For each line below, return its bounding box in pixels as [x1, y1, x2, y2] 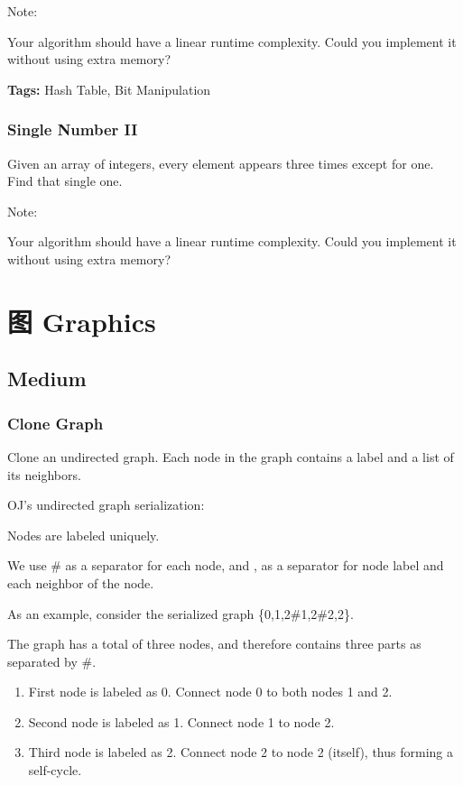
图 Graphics [7, 302, 156, 339]
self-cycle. [28, 761, 82, 780]
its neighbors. [7, 465, 81, 484]
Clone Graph [7, 411, 104, 434]
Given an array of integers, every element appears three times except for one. [7, 153, 434, 172]
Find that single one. [7, 171, 123, 190]
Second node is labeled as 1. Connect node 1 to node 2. [28, 712, 335, 731]
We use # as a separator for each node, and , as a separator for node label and [7, 556, 444, 575]
